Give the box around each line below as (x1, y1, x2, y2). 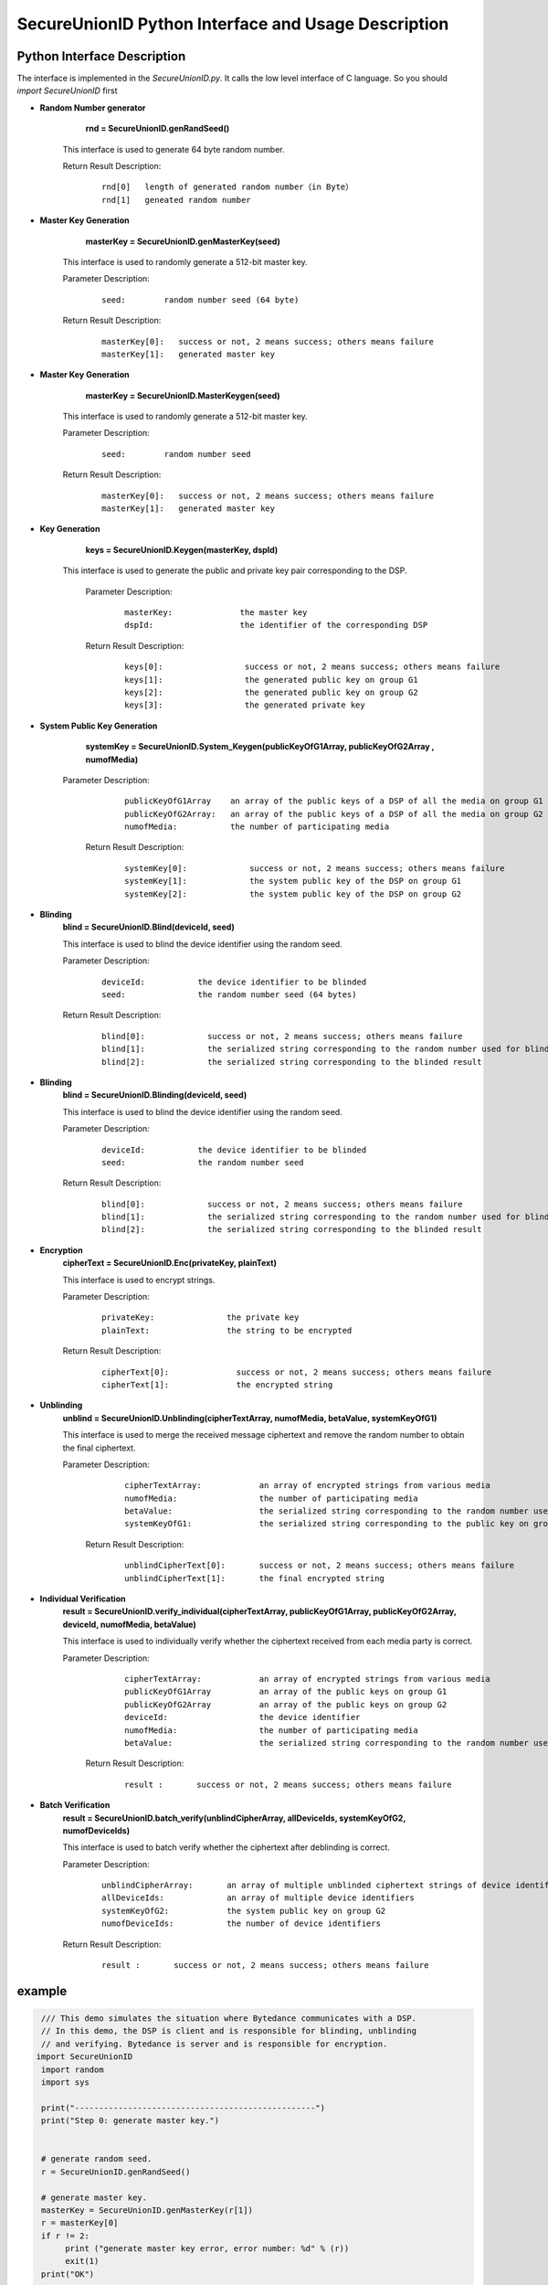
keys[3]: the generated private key (124, 700, 365, 710)
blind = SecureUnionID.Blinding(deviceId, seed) (62, 1089, 248, 1100)
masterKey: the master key (124, 608, 308, 617)
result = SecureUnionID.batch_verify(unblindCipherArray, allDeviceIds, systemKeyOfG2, (62, 1812, 406, 1823)
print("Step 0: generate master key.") (41, 2116, 219, 2126)
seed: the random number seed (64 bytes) (101, 989, 357, 1000)
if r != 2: (41, 2230, 90, 2241)
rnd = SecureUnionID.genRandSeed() (85, 123, 230, 134)
